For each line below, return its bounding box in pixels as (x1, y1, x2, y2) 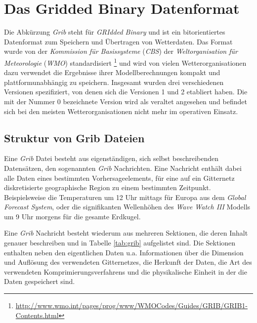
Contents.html (15, 310, 59, 320)
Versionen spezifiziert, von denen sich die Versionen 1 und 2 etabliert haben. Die (4, 86, 248, 97)
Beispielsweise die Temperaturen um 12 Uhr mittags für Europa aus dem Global (4, 192, 246, 202)
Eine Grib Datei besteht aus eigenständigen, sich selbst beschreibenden (4, 153, 219, 163)
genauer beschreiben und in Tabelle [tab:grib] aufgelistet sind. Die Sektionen (4, 238, 236, 248)
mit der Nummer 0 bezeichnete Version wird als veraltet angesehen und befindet (4, 96, 247, 106)
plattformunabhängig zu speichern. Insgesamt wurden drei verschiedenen (4, 77, 224, 87)
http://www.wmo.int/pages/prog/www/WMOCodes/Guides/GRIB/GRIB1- (15, 300, 248, 311)
